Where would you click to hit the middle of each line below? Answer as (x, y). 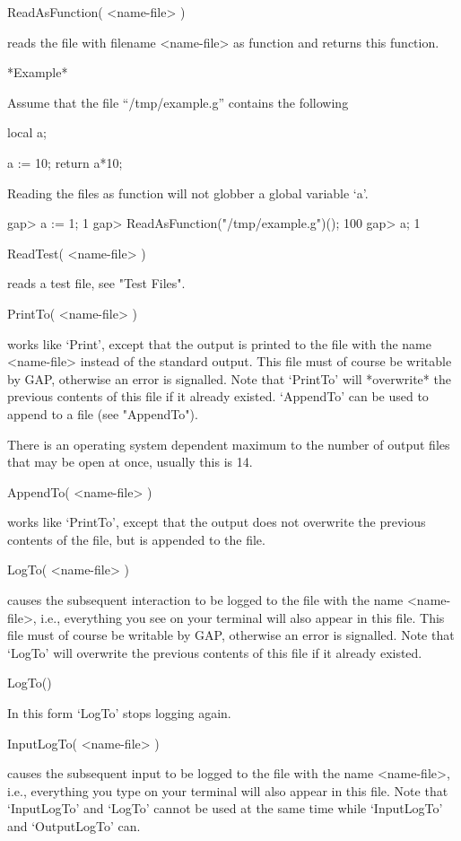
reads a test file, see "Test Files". (96, 283)
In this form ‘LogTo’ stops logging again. (119, 713)
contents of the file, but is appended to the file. (136, 539)
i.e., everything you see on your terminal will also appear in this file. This (243, 617)
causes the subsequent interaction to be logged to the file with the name (205, 600)
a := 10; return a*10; (65, 162)
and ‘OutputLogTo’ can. (74, 826)
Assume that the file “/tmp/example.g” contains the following (178, 102)
